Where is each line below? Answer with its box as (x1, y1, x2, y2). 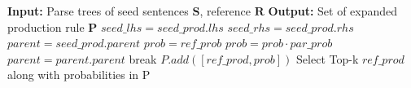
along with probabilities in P (7, 66, 151, 83)
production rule (7, 18, 85, 35)
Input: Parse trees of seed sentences (7, 2, 189, 19)
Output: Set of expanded (268, 2, 398, 19)
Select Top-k (296, 50, 359, 67)
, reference (199, 2, 251, 19)
